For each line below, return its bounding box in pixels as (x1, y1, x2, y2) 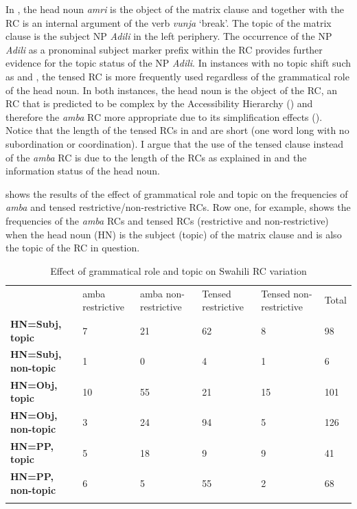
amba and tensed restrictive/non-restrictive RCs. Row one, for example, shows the (5, 200, 351, 214)
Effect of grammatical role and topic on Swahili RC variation (50, 263, 307, 278)
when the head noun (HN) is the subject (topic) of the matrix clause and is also (5, 227, 342, 241)
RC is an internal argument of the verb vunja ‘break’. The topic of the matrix (5, 15, 332, 30)
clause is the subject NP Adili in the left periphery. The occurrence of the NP (5, 29, 332, 43)
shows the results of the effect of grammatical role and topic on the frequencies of (5, 186, 348, 201)
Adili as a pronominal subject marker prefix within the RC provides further (5, 42, 323, 56)
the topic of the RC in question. (5, 240, 140, 255)
